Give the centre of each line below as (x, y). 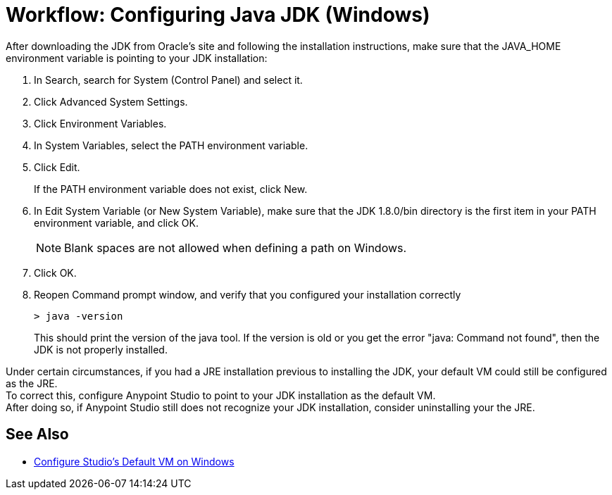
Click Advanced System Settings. (111, 101)
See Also (37, 434)
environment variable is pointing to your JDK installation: (137, 58)
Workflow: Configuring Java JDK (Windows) (218, 15)
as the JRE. (32, 383)
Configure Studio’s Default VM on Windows (134, 461)
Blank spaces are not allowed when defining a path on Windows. (236, 247)
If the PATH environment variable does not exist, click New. (171, 189)
